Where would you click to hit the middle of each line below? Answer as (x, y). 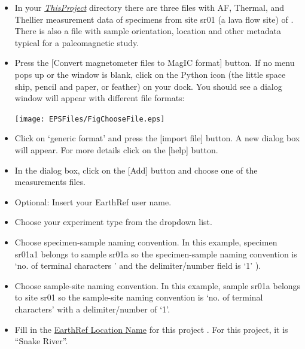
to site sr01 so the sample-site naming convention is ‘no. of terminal (139, 297)
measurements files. (50, 182)
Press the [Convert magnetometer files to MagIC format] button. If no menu (155, 63)
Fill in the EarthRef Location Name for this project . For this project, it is (151, 329)
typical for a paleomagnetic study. (77, 42)
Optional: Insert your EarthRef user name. (93, 201)
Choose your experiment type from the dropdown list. (113, 222)
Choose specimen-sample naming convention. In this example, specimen (146, 242)
